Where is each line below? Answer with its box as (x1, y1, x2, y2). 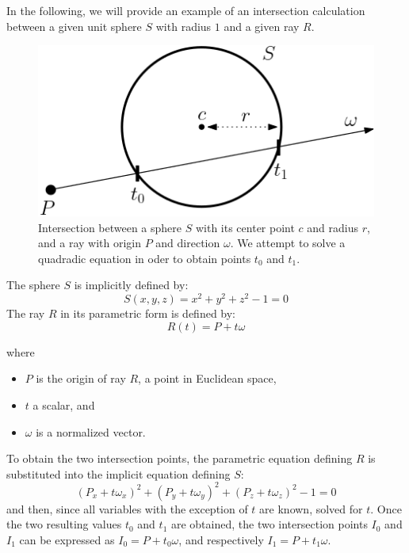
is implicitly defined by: (74, 276, 189, 293)
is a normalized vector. (36, 423, 146, 440)
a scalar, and (32, 396, 95, 413)
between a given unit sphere (6, 17, 142, 34)
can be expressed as (19, 532, 115, 547)
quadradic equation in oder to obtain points (38, 250, 251, 266)
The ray (6, 305, 45, 322)
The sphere (6, 276, 60, 293)
